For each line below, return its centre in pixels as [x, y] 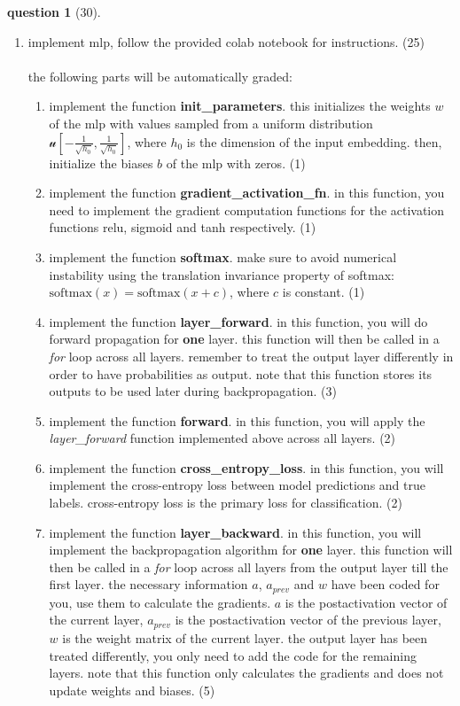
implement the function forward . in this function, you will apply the [237, 420]
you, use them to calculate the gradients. [160, 602]
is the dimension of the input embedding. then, [314, 141]
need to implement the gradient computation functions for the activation [247, 209]
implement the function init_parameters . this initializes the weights [240, 106]
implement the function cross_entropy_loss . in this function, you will [246, 467]
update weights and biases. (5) [132, 690]
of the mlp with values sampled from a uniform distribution [211, 123]
